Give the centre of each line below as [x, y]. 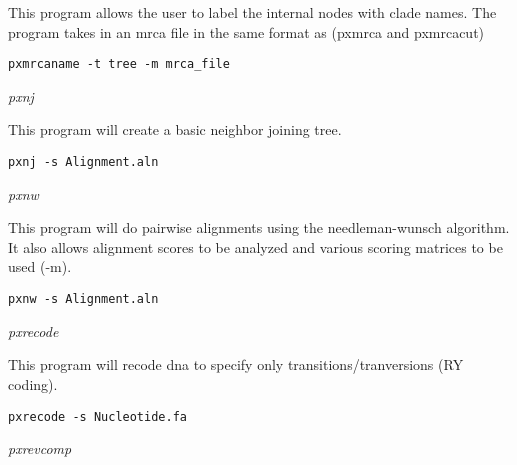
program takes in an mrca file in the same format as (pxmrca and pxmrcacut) [246, 31]
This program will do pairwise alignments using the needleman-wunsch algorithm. [259, 227]
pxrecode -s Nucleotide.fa [97, 416]
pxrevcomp [40, 448]
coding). [33, 383]
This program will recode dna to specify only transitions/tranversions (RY [236, 364]
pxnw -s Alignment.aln [83, 299]
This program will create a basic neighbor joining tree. [175, 129]
